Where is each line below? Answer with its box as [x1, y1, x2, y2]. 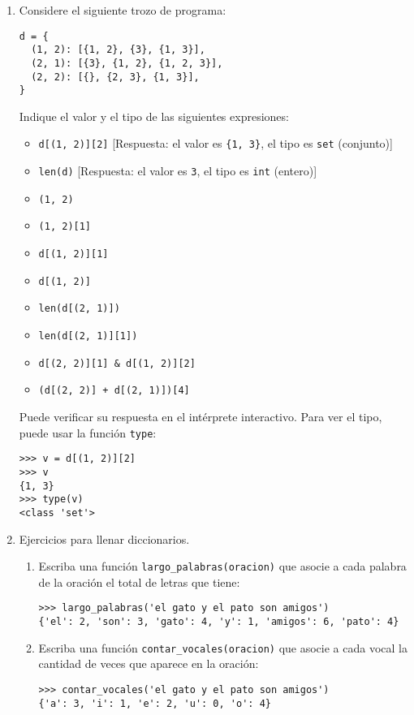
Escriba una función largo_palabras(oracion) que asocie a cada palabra [38, 558, 407, 575]
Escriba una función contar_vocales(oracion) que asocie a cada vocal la [38, 639, 408, 656]
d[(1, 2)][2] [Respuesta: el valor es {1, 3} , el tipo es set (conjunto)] [38, 135, 393, 152]
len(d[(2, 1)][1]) [38, 330, 138, 342]
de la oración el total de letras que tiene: [38, 573, 240, 590]
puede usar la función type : [19, 424, 157, 441]
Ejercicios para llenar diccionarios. [19, 530, 190, 547]
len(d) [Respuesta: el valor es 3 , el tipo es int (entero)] [38, 162, 317, 179]
